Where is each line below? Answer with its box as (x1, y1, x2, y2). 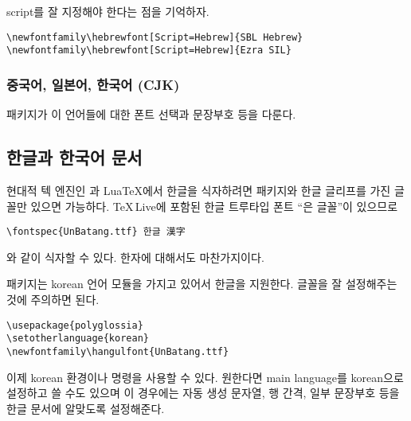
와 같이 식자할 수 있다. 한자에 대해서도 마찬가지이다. (6, 248, 264, 265)
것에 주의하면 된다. (6, 290, 100, 307)
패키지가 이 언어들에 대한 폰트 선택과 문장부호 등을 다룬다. (6, 106, 296, 123)
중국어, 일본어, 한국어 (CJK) (6, 74, 180, 94)
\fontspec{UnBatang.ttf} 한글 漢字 (6, 226, 186, 238)
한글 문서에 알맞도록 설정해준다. (6, 400, 165, 416)
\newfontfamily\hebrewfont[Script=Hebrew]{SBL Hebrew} (6, 31, 303, 43)
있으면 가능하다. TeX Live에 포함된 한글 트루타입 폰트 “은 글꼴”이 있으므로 (30, 197, 398, 214)
